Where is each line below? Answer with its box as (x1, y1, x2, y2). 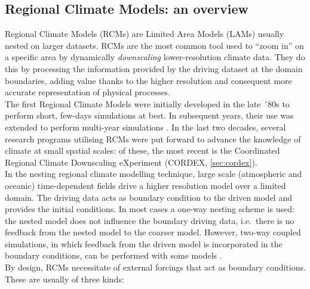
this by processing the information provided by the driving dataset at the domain (5, 62, 303, 74)
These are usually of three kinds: (5, 272, 124, 285)
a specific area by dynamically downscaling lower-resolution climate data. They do (5, 51, 305, 63)
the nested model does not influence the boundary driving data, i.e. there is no (5, 214, 294, 226)
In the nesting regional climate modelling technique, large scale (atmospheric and (5, 167, 302, 180)
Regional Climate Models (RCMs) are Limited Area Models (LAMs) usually (5, 27, 284, 40)
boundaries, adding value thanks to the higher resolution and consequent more (5, 74, 292, 86)
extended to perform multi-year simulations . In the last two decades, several (5, 120, 286, 133)
